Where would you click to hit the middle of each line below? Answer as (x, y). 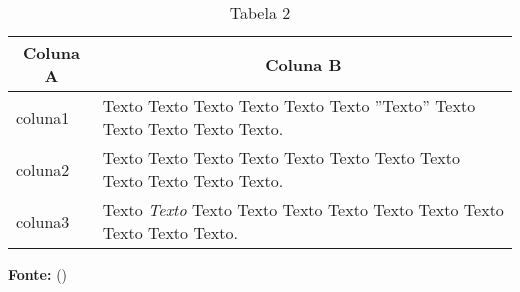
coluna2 (43, 169)
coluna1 (43, 117)
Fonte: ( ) (38, 274)
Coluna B (303, 64)
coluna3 (43, 221)
